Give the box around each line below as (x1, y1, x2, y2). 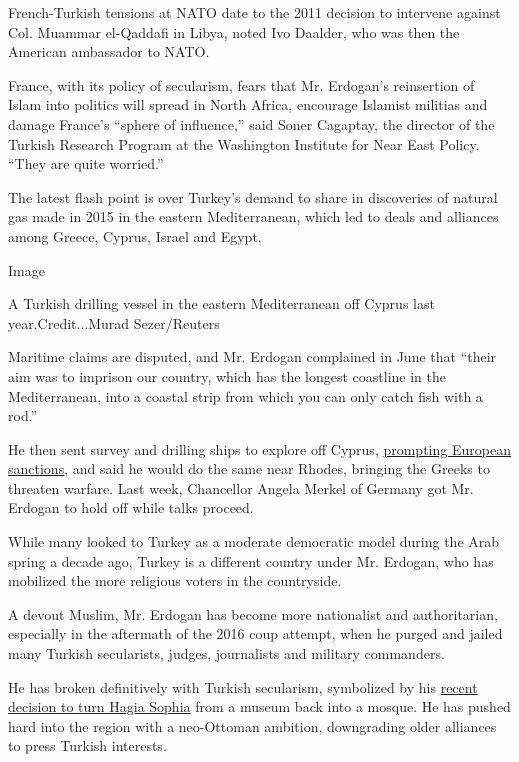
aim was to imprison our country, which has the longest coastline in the (8, 365, 446, 386)
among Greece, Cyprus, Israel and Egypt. (8, 225, 262, 246)
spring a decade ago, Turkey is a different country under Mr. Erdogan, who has (8, 550, 494, 571)
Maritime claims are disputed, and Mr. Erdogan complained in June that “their (8, 346, 497, 367)
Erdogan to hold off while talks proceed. (8, 497, 254, 518)
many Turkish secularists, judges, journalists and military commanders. (8, 643, 445, 664)
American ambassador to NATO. (8, 41, 210, 62)
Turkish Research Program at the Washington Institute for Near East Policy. (8, 133, 480, 154)
